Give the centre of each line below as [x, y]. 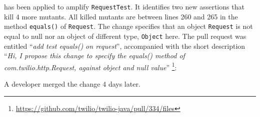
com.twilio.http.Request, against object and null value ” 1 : [90, 66]
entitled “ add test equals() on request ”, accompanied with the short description [125, 46]
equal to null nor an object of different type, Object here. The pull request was [125, 36]
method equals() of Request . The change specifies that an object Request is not [128, 26]
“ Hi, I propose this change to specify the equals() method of [94, 56]
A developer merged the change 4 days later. [72, 84]
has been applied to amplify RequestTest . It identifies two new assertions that [124, 6]
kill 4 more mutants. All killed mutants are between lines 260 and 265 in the [121, 16]
